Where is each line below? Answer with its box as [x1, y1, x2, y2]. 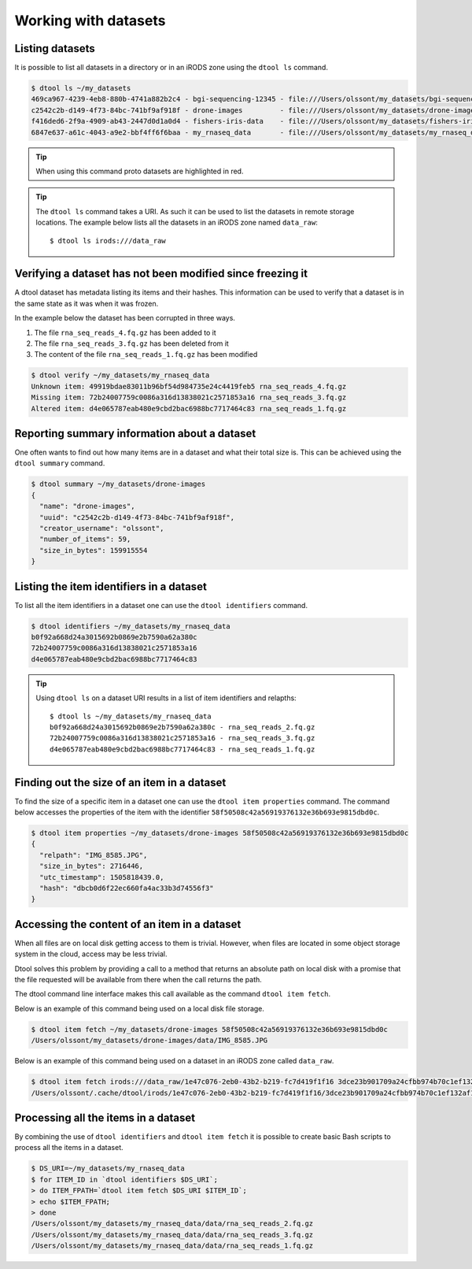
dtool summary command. [14, 458, 105, 468]
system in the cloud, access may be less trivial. [14, 949, 168, 959]
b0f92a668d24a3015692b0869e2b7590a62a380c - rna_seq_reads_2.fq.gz [50, 722, 315, 732]
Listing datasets [14, 42, 96, 55]
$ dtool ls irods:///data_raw [50, 236, 167, 245]
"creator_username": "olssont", [39, 524, 164, 532]
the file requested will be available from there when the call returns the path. [14, 975, 263, 985]
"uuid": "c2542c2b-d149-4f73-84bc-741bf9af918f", [39, 513, 235, 521]
